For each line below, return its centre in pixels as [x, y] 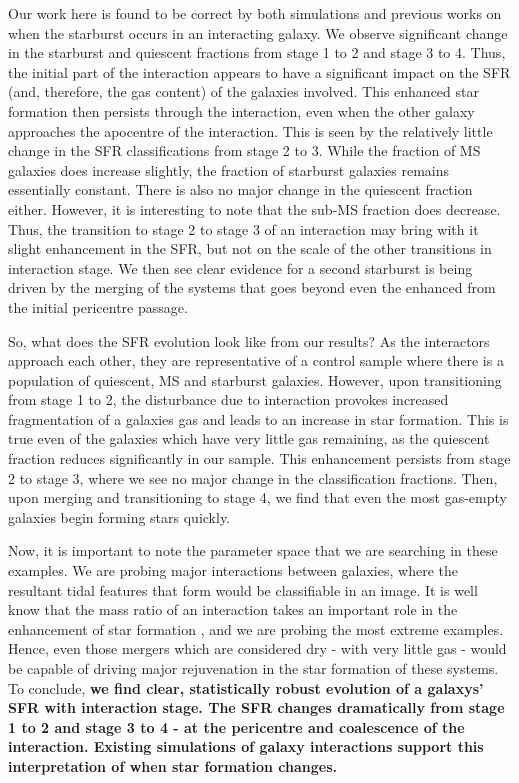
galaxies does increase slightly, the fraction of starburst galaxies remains [229, 169]
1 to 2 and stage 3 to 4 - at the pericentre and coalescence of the [236, 726]
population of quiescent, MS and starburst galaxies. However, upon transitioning [255, 379]
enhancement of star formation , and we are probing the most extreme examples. [256, 628]
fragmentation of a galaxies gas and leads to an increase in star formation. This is [258, 418]
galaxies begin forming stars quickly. [119, 516]
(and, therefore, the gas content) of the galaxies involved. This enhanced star [243, 91]
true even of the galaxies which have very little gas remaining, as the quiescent [249, 438]
